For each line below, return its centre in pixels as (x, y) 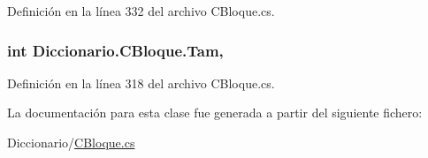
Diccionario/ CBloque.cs (71, 142)
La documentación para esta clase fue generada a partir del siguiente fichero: (215, 113)
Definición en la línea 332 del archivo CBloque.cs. (141, 11)
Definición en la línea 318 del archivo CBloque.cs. (141, 83)
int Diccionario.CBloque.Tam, (115, 50)
